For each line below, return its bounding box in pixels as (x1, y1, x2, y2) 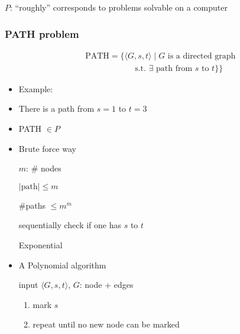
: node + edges (79, 278, 134, 291)
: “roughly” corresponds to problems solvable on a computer (10, 1, 228, 13)
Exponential (18, 239, 63, 251)
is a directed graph (167, 51, 236, 60)
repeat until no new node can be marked (33, 318, 180, 330)
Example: (18, 82, 53, 95)
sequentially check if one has (18, 219, 121, 231)
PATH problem (5, 26, 79, 41)
